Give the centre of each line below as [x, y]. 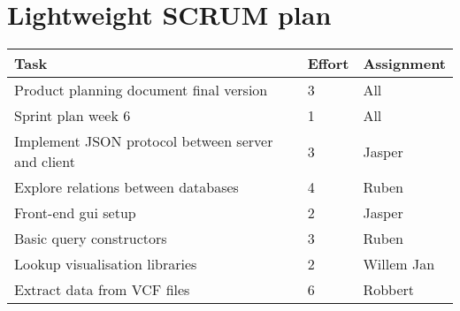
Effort [328, 64]
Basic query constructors [91, 239]
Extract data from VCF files [102, 290]
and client [45, 162]
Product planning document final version [141, 90]
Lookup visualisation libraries [106, 264]
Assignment [404, 64]
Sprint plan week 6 [73, 116]
